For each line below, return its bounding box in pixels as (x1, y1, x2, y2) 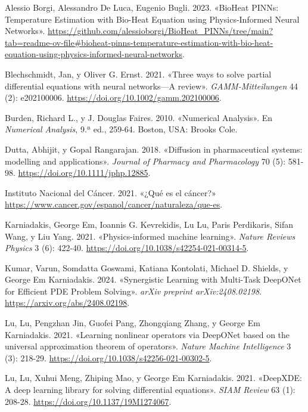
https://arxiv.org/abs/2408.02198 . (5, 296, 130, 309)
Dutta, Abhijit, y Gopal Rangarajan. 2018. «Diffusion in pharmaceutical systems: (5, 143, 303, 155)
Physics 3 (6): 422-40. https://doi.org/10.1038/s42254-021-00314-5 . (5, 241, 249, 254)
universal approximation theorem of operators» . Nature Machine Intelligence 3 (5, 340, 291, 352)
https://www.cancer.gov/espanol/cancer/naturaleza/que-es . (5, 198, 223, 210)
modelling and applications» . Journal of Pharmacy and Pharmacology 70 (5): (5, 154, 286, 167)
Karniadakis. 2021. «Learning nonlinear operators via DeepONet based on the (5, 328, 290, 340)
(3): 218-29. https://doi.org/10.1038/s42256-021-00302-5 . (5, 351, 212, 364)
